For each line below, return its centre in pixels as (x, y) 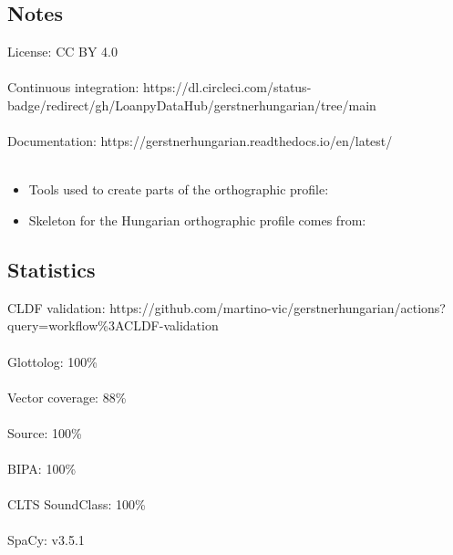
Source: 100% (45, 432)
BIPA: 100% (42, 469)
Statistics (51, 269)
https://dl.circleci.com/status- (227, 87)
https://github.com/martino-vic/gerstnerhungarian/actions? (278, 307)
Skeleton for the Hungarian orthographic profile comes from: (197, 220)
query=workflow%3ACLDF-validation (113, 325)
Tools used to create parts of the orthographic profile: (179, 189)
